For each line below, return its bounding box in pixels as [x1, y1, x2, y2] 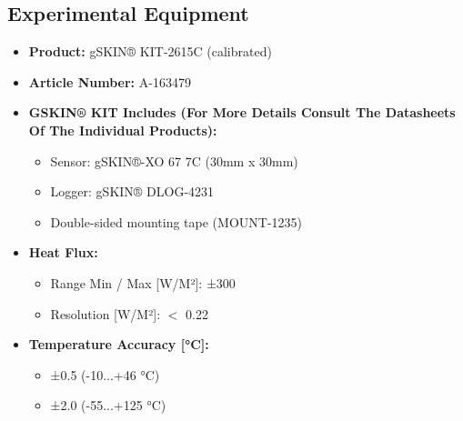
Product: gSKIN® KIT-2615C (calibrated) [28, 42, 272, 61]
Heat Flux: [28, 243, 98, 262]
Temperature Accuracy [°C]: [28, 335, 209, 354]
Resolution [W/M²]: [50, 304, 161, 323]
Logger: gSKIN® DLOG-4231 [50, 182, 215, 201]
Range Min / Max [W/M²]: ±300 [50, 273, 236, 292]
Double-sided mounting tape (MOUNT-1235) [50, 212, 302, 231]
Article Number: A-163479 [28, 72, 191, 91]
